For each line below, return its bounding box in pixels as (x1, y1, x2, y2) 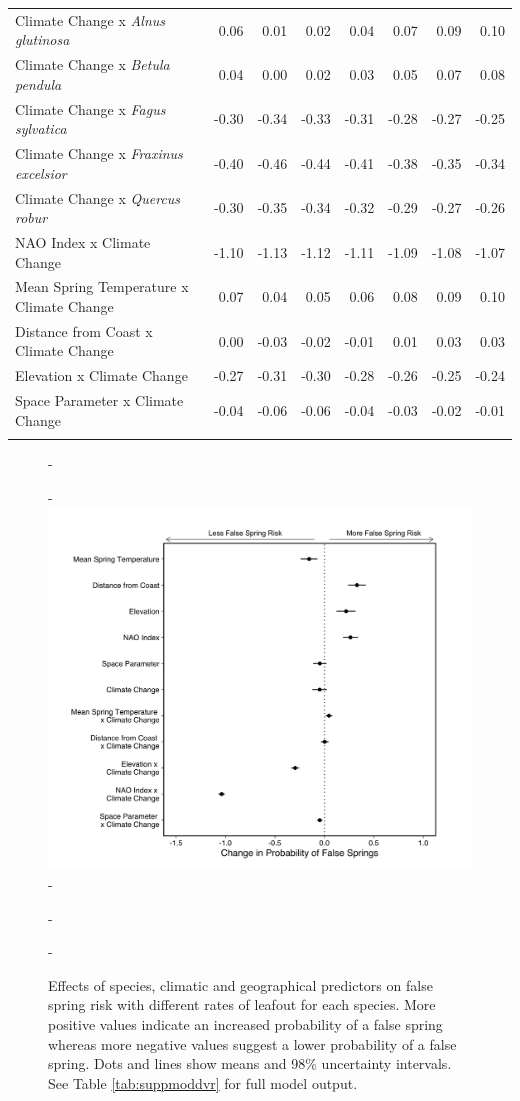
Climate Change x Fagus (15, 98, 166, 119)
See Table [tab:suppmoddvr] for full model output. (48, 1072, 358, 1093)
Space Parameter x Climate (15, 390, 184, 411)
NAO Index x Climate (15, 231, 151, 252)
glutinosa (15, 29, 70, 50)
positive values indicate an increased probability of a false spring (48, 1013, 443, 1034)
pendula (15, 73, 62, 94)
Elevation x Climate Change (15, 365, 188, 386)
